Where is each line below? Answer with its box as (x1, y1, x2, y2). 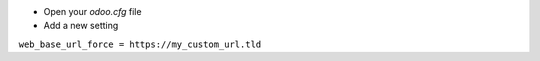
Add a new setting (43, 20, 119, 32)
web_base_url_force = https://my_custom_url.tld (18, 38, 262, 50)
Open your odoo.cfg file (43, 6, 142, 17)
